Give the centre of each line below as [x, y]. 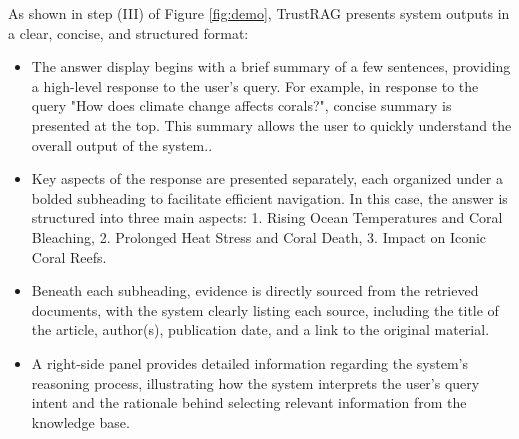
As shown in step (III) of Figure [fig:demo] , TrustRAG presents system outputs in [259, 13]
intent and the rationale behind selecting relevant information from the [249, 402]
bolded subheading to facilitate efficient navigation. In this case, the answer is [269, 197]
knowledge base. [80, 421]
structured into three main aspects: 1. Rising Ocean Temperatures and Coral [267, 217]
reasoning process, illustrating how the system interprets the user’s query [255, 382]
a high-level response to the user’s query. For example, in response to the [255, 85]
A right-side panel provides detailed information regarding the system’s [249, 362]
